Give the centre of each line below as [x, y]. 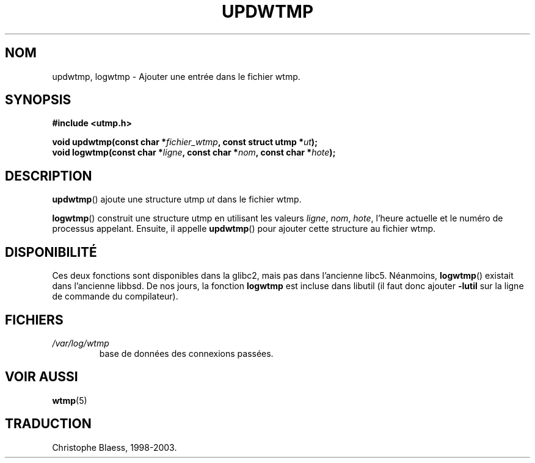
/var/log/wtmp [81, 343]
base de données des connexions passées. [186, 353]
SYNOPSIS [38, 100]
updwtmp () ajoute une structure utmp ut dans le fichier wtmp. [177, 199]
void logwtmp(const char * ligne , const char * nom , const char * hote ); [194, 153]
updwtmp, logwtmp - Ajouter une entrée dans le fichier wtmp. [176, 76]
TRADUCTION [48, 424]
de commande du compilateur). [115, 296]
